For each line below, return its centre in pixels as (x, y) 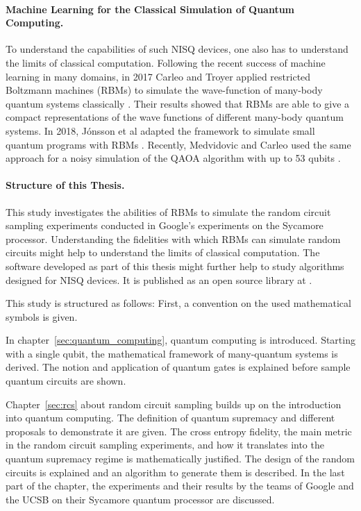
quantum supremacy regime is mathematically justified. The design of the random (180, 459)
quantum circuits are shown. (66, 381)
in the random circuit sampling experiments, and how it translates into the (165, 445)
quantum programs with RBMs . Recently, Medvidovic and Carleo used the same (178, 144)
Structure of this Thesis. (65, 185)
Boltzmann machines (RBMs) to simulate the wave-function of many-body (164, 90)
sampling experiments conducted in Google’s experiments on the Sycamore (165, 225)
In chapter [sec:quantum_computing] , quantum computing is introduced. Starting (180, 340)
